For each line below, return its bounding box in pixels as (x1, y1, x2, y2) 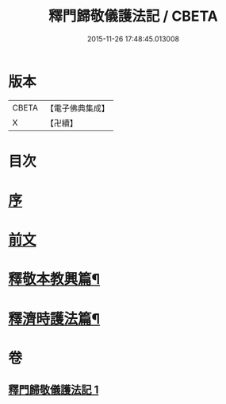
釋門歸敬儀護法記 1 (8, 383, 99, 397)
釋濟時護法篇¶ (8, 309, 101, 328)
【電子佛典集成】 (45, 103, 109, 114)
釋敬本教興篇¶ (8, 270, 101, 289)
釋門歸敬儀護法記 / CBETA (48, 7, 218, 25)
